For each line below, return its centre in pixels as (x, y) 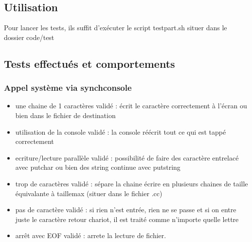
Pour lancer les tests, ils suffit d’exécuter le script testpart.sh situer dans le (116, 28)
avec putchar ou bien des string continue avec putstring (98, 167)
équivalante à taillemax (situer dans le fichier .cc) (89, 193)
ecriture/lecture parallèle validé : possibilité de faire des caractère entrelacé (127, 157)
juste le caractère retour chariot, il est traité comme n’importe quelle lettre (127, 219)
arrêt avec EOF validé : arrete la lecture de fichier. (91, 235)
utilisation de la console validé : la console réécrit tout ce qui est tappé (121, 131)
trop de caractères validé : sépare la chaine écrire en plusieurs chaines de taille (132, 183)
